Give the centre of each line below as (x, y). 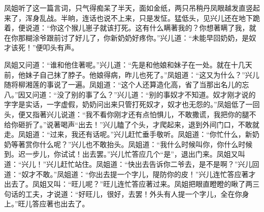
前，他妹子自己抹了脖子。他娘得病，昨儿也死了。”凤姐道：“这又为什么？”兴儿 (132, 74)
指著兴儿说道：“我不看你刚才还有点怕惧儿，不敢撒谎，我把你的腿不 (144, 114)
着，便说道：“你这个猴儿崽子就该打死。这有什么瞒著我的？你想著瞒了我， (127, 28)
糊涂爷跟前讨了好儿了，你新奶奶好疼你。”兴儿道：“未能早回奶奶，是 (137, 37)
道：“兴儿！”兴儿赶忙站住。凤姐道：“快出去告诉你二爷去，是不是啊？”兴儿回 (132, 164)
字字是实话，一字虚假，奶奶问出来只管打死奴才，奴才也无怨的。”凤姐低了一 (128, 104)
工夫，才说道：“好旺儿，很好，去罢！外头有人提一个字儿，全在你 (134, 193)
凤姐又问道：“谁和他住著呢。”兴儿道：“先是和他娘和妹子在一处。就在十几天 (128, 64)
